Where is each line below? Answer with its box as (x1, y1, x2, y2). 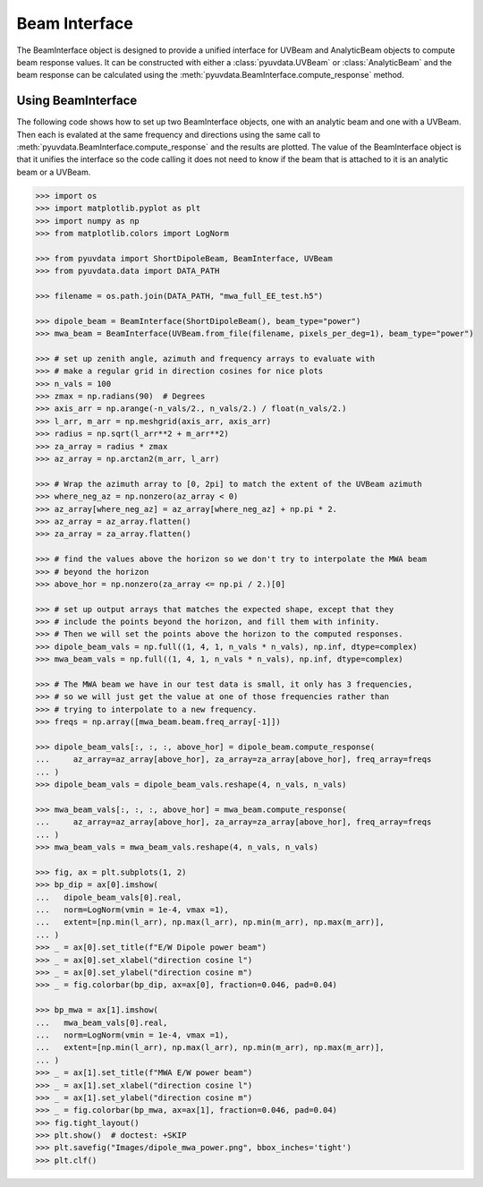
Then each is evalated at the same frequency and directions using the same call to (16, 129, 321, 140)
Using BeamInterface (16, 93, 138, 108)
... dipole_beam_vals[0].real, (35, 892, 182, 902)
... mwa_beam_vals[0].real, (35, 1017, 168, 1028)
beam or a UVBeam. (16, 167, 91, 177)
